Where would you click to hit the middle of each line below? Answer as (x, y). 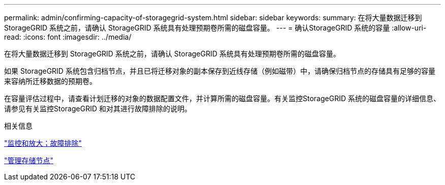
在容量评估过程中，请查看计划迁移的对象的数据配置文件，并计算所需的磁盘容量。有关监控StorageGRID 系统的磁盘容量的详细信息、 (222, 98)
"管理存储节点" (29, 160)
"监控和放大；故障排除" (43, 143)
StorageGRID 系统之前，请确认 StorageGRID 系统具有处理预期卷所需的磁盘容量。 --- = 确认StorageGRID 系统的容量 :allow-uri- (215, 28)
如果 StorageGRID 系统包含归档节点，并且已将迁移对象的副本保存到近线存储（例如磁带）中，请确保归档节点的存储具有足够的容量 (220, 71)
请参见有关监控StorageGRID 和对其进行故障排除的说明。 (98, 109)
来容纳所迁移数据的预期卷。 (50, 81)
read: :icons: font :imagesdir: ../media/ (68, 37)
